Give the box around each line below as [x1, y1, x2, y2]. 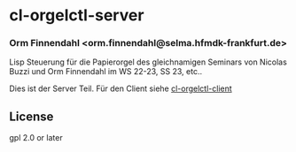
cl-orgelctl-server [9, 5, 144, 26]
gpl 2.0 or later [9, 133, 64, 143]
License [9, 109, 54, 124]
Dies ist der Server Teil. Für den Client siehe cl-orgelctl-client [9, 83, 232, 94]
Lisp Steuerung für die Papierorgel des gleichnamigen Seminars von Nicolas [9, 57, 288, 67]
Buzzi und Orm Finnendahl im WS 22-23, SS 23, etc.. [9, 66, 202, 77]
